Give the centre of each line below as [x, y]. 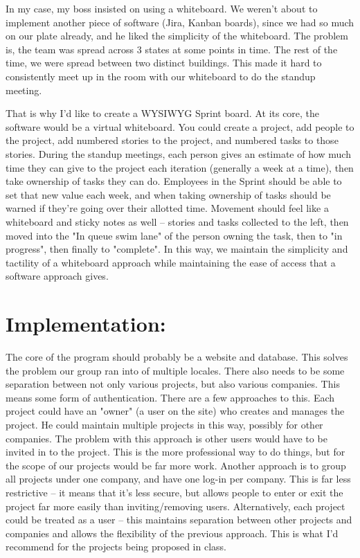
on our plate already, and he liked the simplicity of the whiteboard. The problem [177, 36]
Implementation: [86, 324]
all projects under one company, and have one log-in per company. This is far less [178, 479]
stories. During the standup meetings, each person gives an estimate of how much [178, 153]
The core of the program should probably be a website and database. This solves [177, 357]
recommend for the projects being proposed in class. [116, 547]
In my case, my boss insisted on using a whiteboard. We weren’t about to [162, 8]
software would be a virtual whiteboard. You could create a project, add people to [180, 126]
